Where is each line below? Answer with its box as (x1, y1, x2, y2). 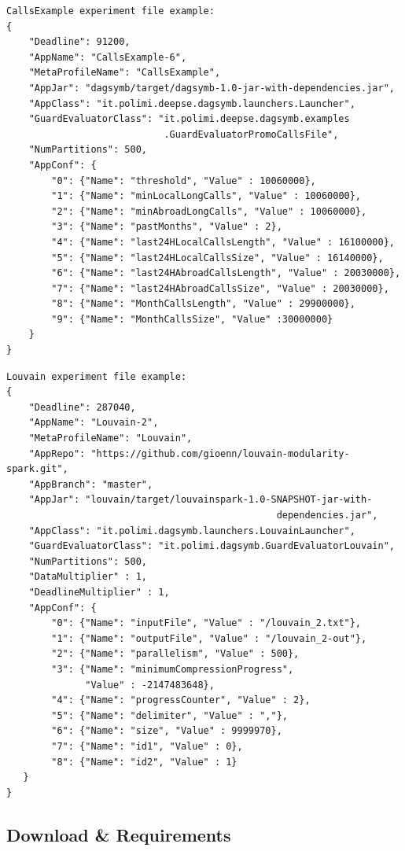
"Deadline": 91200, (28, 36, 131, 48)
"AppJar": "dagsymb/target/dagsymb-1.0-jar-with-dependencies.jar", (28, 82, 395, 94)
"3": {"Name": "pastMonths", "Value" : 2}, (51, 221, 282, 233)
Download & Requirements (6, 822, 231, 846)
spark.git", (6, 463, 68, 475)
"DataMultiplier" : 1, (28, 571, 147, 583)
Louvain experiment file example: (6, 370, 187, 382)
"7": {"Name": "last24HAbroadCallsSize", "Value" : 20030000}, (51, 282, 389, 294)
